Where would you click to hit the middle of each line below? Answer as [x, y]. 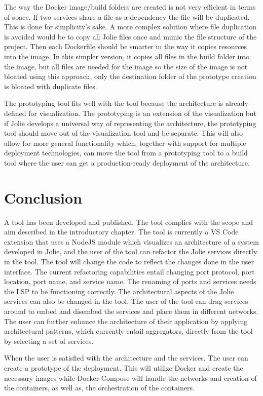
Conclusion [43, 197]
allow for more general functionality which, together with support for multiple [125, 143]
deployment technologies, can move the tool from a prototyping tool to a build [126, 153]
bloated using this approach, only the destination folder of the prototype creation [130, 76]
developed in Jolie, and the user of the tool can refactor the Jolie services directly [131, 251]
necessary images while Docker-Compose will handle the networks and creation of [130, 378]
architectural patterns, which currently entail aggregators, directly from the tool [128, 331]
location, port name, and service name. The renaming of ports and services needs [130, 281]
